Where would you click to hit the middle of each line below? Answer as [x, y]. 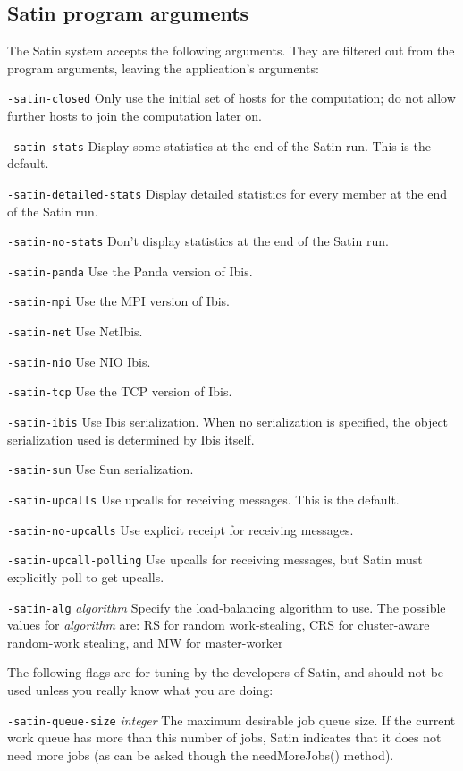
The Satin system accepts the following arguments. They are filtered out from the [231, 51]
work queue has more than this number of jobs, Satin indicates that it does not [224, 737]
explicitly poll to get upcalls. [86, 576]
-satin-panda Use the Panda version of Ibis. [130, 271]
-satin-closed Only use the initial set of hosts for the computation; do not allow [231, 98]
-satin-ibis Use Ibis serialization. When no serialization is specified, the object [228, 422]
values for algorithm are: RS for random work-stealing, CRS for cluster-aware [219, 625]
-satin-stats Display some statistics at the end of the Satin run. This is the [219, 145]
